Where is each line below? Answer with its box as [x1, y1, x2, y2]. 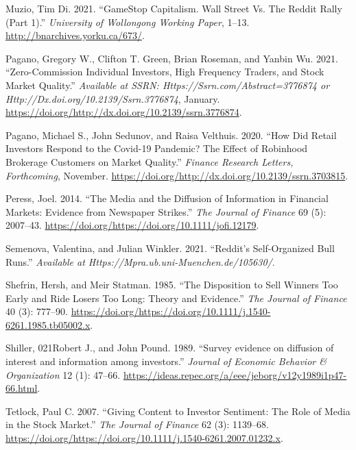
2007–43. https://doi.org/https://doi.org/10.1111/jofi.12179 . [5, 218, 259, 232]
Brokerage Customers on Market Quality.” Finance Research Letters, [5, 154, 294, 168]
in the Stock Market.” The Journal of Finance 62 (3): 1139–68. [5, 417, 269, 432]
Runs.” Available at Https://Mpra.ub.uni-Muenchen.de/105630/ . [5, 254, 275, 268]
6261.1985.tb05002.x [5, 317, 91, 332]
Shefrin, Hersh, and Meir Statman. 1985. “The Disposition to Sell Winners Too [5, 277, 338, 292]
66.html [5, 381, 38, 395]
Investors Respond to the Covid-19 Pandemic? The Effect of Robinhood [5, 141, 308, 155]
